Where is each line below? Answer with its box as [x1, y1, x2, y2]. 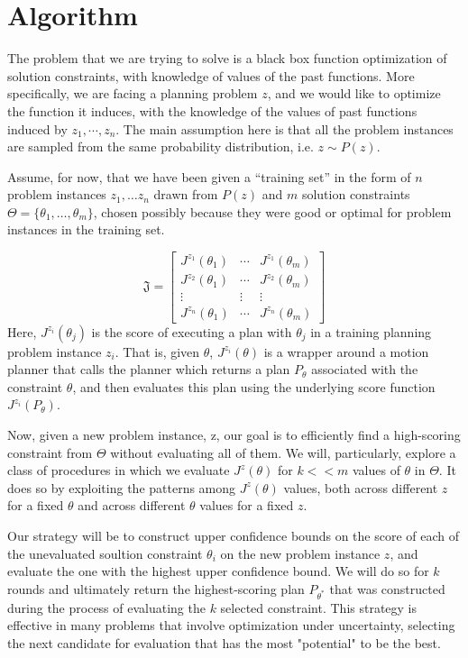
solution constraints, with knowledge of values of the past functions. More [7, 66, 415, 85]
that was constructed [329, 579, 445, 598]
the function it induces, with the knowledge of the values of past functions [7, 101, 418, 120]
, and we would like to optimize [267, 84, 441, 103]
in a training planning [310, 322, 432, 341]
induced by [7, 119, 68, 138]
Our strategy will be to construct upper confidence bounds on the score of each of [7, 526, 460, 545]
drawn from [153, 185, 218, 204]
